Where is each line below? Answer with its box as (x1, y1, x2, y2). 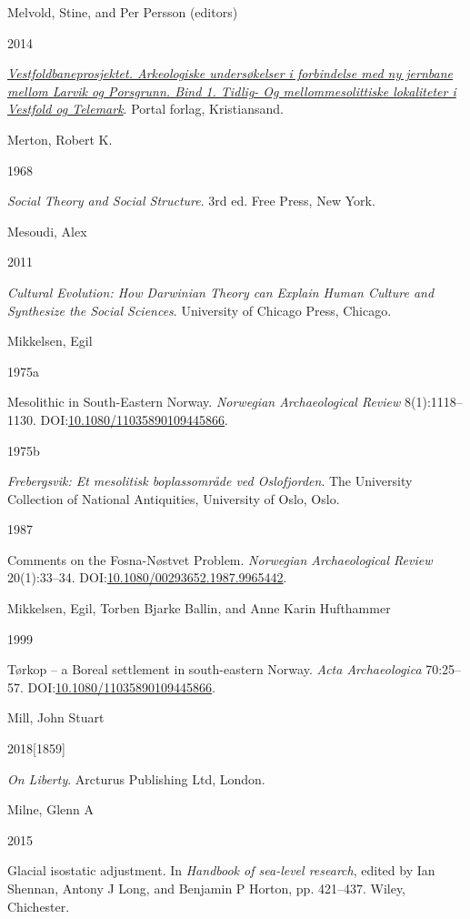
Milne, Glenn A (7, 800, 95, 819)
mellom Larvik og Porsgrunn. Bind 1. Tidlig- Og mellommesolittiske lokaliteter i (7, 81, 456, 100)
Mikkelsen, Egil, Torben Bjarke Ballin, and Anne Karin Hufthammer (7, 599, 391, 618)
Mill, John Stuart (7, 708, 105, 727)
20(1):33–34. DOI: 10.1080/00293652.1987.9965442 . (7, 568, 287, 587)
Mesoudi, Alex (7, 221, 87, 240)
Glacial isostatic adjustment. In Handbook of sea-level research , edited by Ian (7, 861, 435, 880)
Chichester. (7, 896, 70, 915)
